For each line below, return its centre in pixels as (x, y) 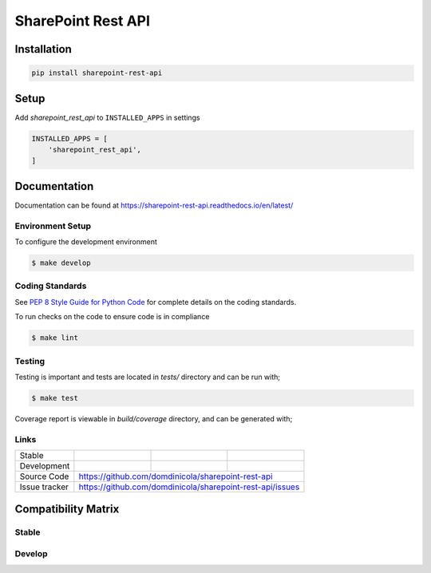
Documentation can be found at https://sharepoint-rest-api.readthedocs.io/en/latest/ (154, 205)
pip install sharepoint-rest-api (97, 73)
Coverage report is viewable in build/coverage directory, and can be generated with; (154, 418)
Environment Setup (53, 226)
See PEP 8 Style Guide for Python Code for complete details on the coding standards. (156, 302)
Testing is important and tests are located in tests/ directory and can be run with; (148, 377)
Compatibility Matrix (67, 510)
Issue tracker (44, 487)
